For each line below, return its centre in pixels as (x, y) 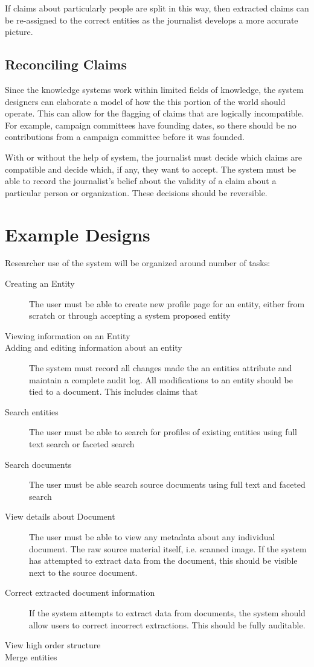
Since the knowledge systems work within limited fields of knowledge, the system (154, 89)
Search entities (32, 411)
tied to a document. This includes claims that (114, 391)
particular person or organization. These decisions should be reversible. (136, 192)
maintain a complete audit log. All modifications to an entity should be (161, 379)
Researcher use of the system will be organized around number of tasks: (138, 263)
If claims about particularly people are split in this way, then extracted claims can (157, 8)
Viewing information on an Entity (68, 335)
